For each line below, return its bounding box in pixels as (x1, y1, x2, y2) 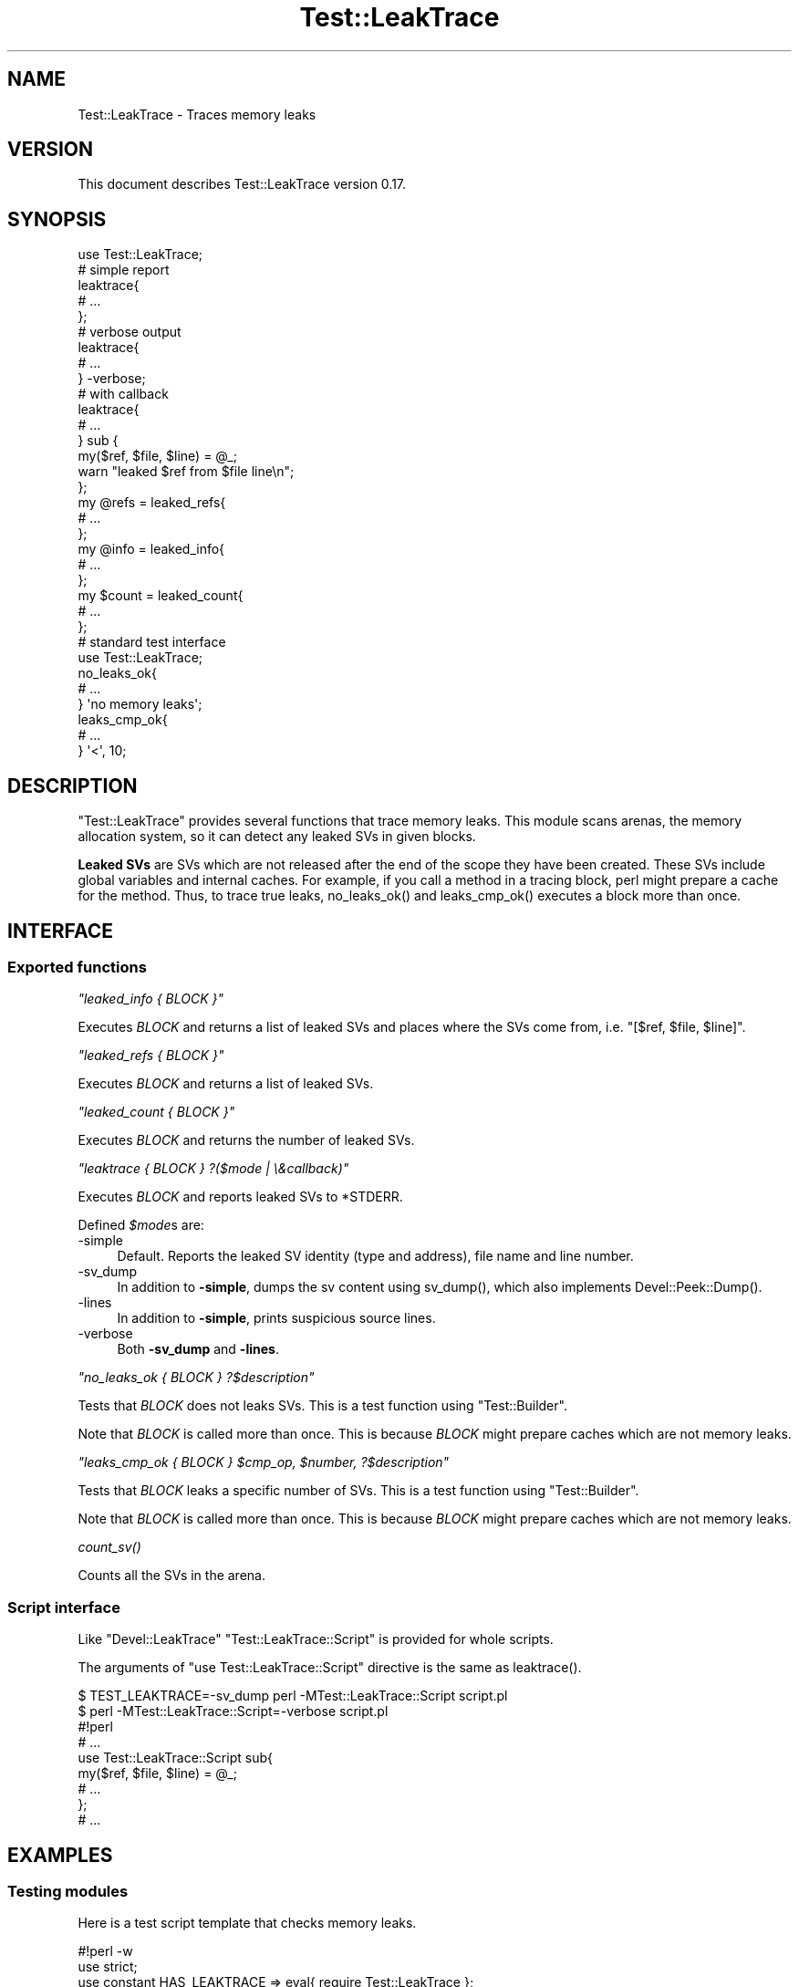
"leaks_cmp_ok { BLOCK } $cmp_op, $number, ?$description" (78, 1454, 450, 1471)
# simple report (78, 262, 170, 278)
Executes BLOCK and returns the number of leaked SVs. (78, 1132, 415, 1149)
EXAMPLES (7, 1843, 113, 1867)
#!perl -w (78, 1943, 133, 1960)
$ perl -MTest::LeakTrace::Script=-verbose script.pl (78, 1703, 389, 1720)
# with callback (78, 386, 169, 402)
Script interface (7, 1597, 120, 1617)
